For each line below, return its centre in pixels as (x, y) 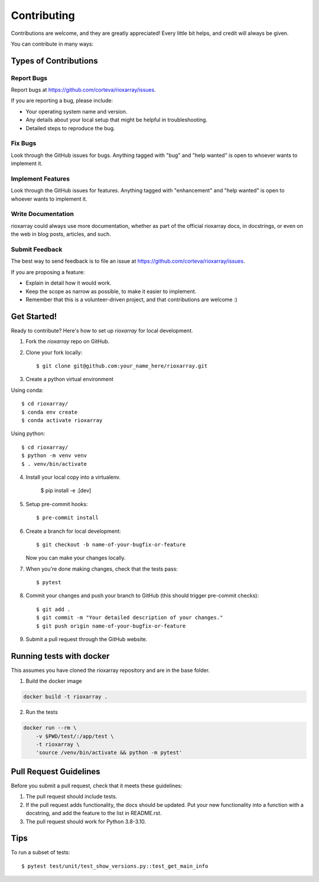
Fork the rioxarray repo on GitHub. (68, 342)
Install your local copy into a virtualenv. (73, 477)
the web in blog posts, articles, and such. (61, 234)
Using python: (28, 434)
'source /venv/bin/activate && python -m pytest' (109, 753)
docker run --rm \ (50, 728)
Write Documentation (42, 214)
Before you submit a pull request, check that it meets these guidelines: (97, 786)
